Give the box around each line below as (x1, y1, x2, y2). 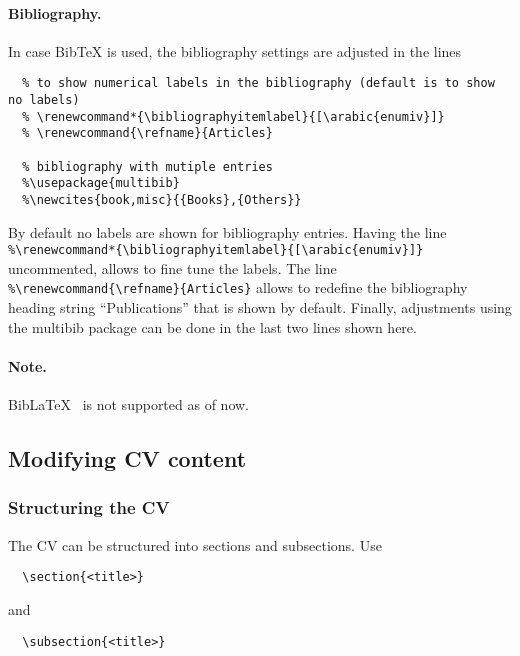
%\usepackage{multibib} (22, 176, 180, 191)
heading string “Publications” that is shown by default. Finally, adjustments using (8, 297, 512, 318)
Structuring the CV (8, 495, 170, 520)
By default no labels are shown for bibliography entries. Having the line (8, 221, 447, 242)
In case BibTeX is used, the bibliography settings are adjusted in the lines (8, 40, 462, 61)
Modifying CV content (8, 443, 247, 474)
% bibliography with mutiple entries (22, 159, 273, 174)
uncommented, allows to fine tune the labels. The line (8, 257, 337, 278)
